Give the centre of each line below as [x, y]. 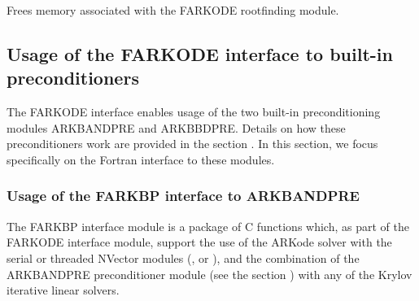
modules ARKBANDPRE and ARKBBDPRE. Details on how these [176, 127]
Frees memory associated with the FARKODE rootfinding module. [173, 10]
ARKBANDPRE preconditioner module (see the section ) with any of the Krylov [209, 274]
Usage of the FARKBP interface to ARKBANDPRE [183, 196]
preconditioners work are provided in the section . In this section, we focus [192, 144]
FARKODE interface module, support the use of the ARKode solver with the [199, 242]
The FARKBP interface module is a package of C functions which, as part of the [208, 226]
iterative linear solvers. [63, 290]
